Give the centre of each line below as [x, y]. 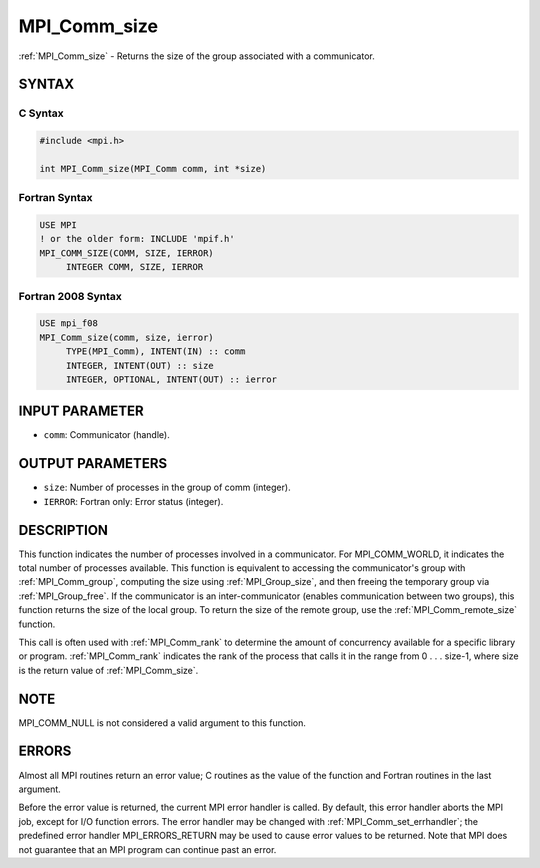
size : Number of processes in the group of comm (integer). [167, 487]
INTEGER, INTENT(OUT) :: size [139, 365]
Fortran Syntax [55, 198]
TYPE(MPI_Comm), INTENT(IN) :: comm [155, 351]
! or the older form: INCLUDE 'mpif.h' [137, 239]
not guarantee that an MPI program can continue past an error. [147, 849]
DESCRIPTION [63, 530]
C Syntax [41, 113]
